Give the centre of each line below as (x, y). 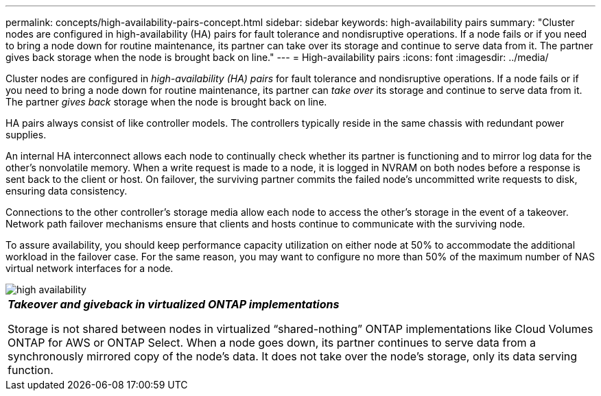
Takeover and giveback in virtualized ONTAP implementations (174, 304)
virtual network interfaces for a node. (90, 268)
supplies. (26, 135)
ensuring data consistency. (67, 191)
